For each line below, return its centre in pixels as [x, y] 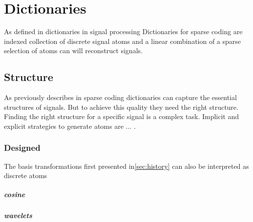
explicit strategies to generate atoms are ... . [70, 126]
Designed [22, 148]
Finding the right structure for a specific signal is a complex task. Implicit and [122, 116]
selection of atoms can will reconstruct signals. [73, 50]
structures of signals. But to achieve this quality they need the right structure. [121, 107]
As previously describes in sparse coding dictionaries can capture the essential [120, 97]
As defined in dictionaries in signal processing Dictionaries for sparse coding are [123, 31]
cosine [15, 194]
